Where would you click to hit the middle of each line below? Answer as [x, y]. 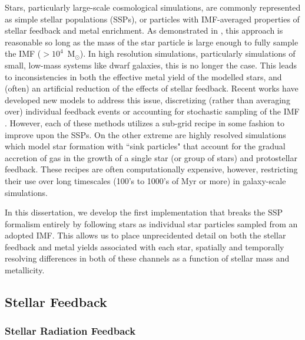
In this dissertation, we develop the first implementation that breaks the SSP [144, 212]
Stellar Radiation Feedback [70, 331]
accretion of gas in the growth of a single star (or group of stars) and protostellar [151, 157]
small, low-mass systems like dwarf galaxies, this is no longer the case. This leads [151, 65]
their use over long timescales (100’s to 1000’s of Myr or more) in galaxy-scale [145, 180]
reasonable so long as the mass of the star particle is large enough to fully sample [152, 42]
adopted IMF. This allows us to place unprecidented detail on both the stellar [145, 235]
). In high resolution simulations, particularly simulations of [188, 53]
